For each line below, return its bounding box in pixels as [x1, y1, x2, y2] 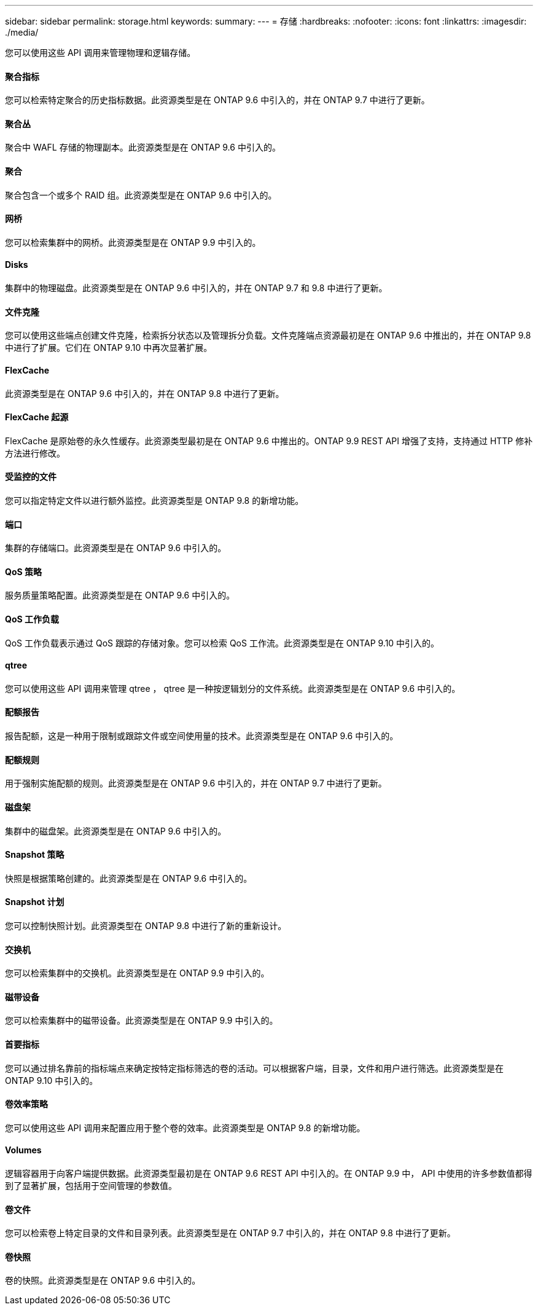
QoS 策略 [5, 566, 42, 577]
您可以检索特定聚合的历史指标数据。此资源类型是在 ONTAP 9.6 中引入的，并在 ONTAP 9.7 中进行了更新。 [5, 95, 430, 106]
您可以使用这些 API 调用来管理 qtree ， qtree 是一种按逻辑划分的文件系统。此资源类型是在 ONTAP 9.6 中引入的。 [5, 683, 461, 694]
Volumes [5, 1145, 42, 1156]
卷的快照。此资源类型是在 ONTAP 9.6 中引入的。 [5, 1275, 201, 1286]
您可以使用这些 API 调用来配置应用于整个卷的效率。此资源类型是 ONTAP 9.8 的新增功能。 [5, 1122, 365, 1133]
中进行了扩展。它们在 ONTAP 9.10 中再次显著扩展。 [5, 342, 212, 353]
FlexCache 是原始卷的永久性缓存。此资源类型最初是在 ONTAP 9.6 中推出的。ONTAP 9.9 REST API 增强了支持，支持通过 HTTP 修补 [5, 435, 533, 446]
